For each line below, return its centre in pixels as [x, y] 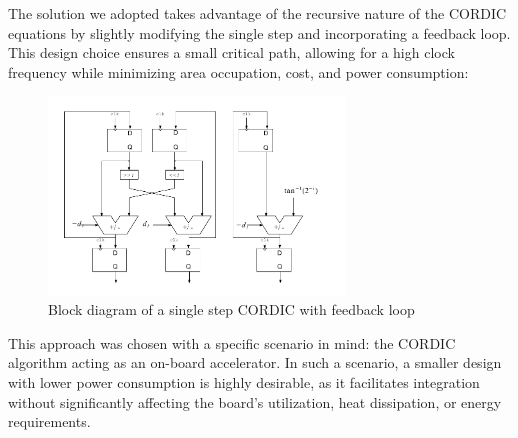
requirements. [49, 421]
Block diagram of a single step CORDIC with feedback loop [231, 309]
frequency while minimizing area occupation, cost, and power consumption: [238, 71]
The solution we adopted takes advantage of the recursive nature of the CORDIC [257, 13]
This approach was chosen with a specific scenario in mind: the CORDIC [232, 342]
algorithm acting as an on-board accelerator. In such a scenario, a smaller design [255, 362]
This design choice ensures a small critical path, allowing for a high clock [231, 52]
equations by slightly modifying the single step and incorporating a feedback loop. [259, 32]
